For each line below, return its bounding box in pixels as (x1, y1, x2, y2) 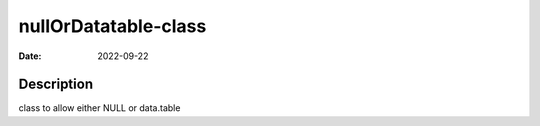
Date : (18, 50, 42, 62)
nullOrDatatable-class (18, 15, 207, 37)
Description (18, 76, 94, 93)
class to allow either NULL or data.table (18, 102, 181, 114)
